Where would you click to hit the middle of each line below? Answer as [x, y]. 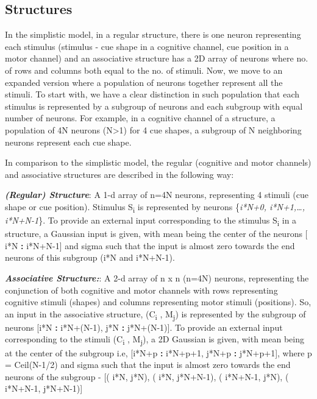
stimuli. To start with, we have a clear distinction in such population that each [152, 94]
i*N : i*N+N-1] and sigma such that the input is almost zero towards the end [150, 245]
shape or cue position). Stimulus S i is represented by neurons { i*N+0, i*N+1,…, [155, 207]
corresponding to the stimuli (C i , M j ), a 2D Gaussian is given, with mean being [155, 340]
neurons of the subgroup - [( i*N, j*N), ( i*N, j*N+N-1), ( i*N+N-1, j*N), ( [147, 376]
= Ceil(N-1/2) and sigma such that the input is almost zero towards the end [148, 365]
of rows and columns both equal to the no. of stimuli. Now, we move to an [144, 70]
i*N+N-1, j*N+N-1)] [44, 388]
